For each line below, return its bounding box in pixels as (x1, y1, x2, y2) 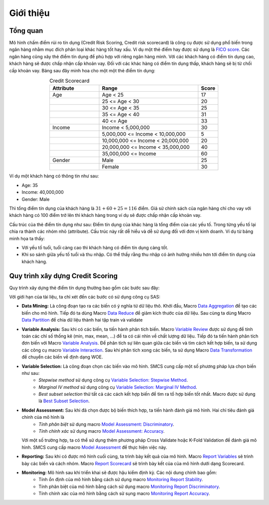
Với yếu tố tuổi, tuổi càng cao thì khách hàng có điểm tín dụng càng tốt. (21, 244, 169, 250)
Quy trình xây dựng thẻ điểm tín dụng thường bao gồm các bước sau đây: (9, 285, 160, 291)
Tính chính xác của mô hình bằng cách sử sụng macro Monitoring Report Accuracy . (38, 491, 210, 497)
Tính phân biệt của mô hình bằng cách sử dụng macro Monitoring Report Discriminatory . (38, 484, 220, 490)
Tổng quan (9, 26, 43, 35)
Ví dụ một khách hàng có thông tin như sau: (9, 173, 99, 179)
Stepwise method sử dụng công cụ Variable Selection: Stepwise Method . (38, 377, 188, 383)
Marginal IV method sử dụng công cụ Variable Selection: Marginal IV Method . (38, 384, 197, 390)
